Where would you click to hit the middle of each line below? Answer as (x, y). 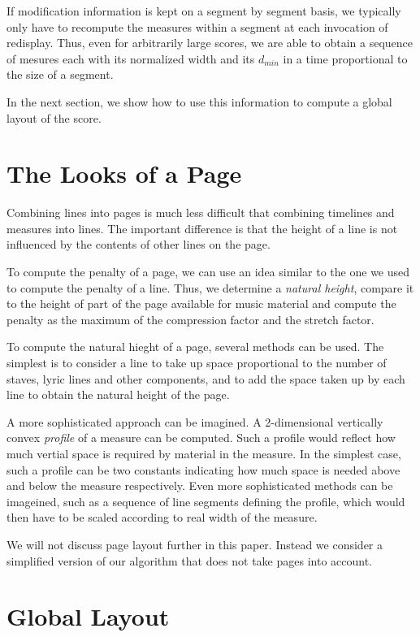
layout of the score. (54, 117)
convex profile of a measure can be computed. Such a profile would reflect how (201, 438)
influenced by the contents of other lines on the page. (139, 244)
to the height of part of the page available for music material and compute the (201, 303)
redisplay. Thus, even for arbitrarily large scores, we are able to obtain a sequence (210, 43)
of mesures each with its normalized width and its (131, 58)
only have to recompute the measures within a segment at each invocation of (197, 26)
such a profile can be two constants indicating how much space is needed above (204, 469)
